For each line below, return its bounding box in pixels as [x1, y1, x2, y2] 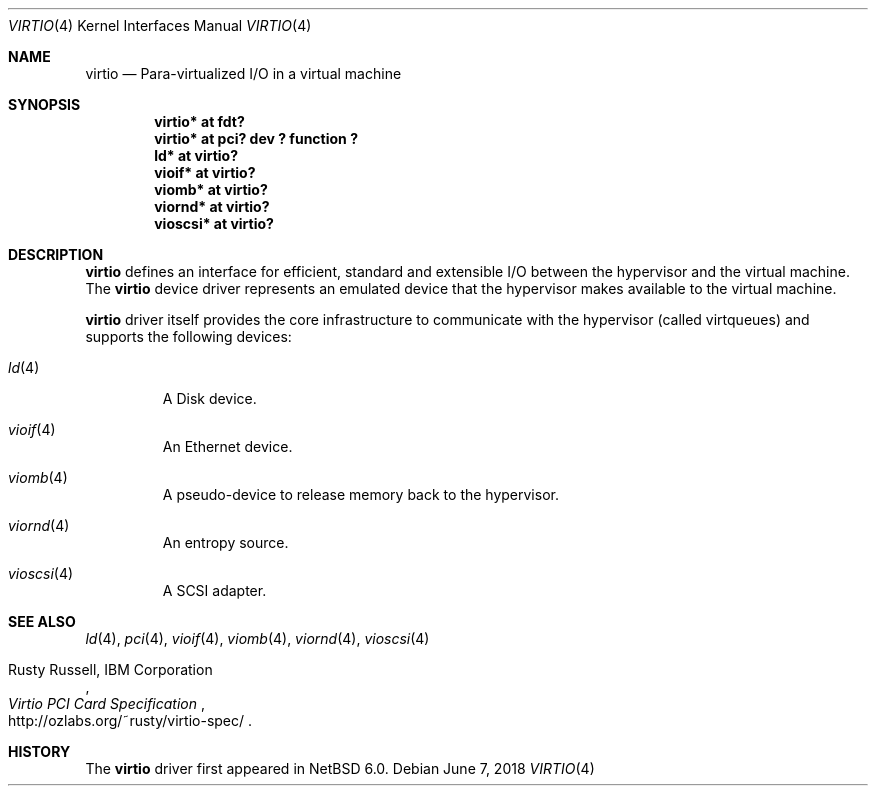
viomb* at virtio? [154, 181, 268, 198]
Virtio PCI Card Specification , [8, 695, 205, 712]
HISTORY [8, 743, 71, 760]
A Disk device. [162, 390, 257, 407]
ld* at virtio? [154, 147, 239, 164]
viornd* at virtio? [154, 198, 270, 215]
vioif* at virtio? [154, 164, 256, 181]
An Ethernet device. [162, 438, 293, 455]
